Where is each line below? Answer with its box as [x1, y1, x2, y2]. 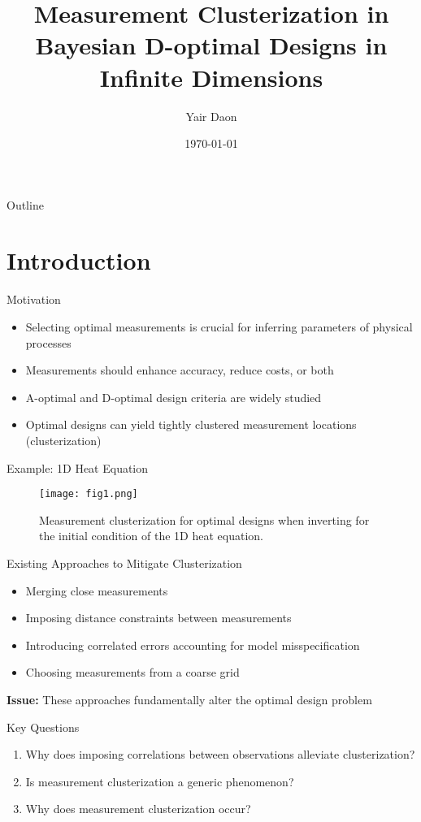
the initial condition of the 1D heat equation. [39, 527, 263, 544]
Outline [7, 196, 44, 213]
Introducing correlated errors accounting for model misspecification [25, 636, 360, 653]
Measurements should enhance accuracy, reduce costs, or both [25, 361, 334, 379]
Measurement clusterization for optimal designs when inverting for [39, 511, 370, 528]
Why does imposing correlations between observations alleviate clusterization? [25, 746, 415, 763]
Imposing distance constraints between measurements [25, 609, 292, 626]
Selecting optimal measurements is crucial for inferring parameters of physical [25, 318, 413, 335]
